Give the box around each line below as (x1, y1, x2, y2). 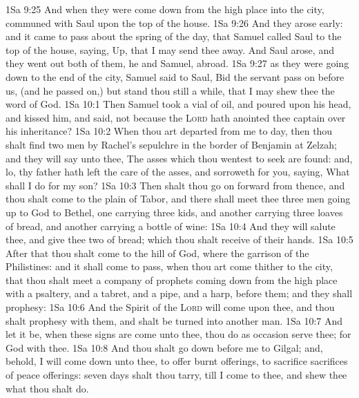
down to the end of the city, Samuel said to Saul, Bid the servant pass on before (6, 69, 345, 84)
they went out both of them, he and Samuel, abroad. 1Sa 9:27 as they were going (6, 56, 349, 70)
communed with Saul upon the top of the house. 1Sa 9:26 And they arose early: (6, 15, 343, 30)
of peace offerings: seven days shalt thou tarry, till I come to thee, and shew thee (6, 368, 347, 382)
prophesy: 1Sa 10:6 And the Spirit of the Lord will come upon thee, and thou (6, 300, 335, 314)
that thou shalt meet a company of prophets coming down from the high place (6, 272, 338, 287)
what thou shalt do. (6, 381, 89, 395)
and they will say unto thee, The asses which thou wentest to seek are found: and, (6, 151, 353, 165)
